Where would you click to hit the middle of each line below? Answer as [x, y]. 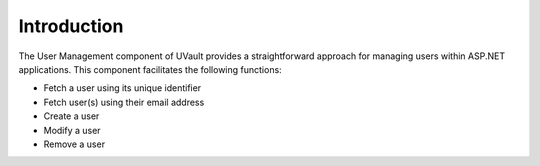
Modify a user [72, 130]
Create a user [71, 116]
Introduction [71, 26]
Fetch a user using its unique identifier [122, 88]
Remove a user [74, 144]
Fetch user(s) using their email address [124, 102]
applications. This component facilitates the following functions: [150, 69]
